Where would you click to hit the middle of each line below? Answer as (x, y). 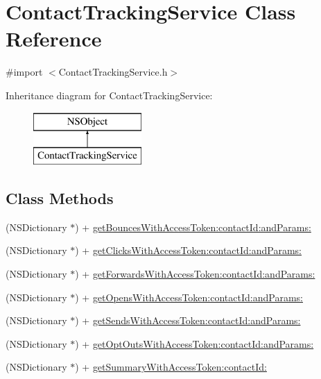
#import (24, 72)
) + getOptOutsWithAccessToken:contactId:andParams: (194, 343)
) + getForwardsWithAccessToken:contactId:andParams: (195, 274)
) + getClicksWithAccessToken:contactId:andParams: (189, 250)
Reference (54, 39)
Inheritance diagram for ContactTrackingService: (109, 95)
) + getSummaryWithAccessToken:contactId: (171, 367)
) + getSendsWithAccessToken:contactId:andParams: (188, 320)
